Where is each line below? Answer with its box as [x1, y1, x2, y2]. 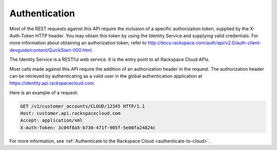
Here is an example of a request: [9, 90, 78, 96]
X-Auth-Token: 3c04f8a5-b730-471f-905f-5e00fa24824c [20, 124, 156, 131]
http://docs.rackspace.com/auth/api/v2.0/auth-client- [147, 40, 262, 46]
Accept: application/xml [20, 118, 83, 123]
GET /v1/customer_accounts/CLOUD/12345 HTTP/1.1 [20, 103, 145, 109]
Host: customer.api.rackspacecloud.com [20, 111, 121, 116]
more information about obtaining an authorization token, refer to [9, 40, 147, 46]
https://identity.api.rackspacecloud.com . [9, 80, 95, 87]
